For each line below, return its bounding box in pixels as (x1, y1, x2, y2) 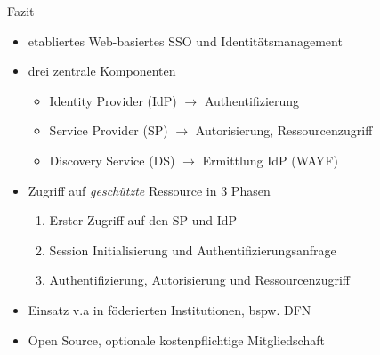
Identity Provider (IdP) (49, 91, 177, 109)
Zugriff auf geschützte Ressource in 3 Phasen (28, 181, 271, 199)
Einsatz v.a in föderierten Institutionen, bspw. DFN (28, 300, 311, 319)
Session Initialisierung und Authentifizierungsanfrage (49, 240, 336, 259)
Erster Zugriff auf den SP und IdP (49, 211, 238, 230)
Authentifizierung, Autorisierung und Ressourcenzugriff (49, 270, 351, 289)
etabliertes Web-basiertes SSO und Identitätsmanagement (28, 31, 343, 50)
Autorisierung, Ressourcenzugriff (195, 121, 373, 140)
